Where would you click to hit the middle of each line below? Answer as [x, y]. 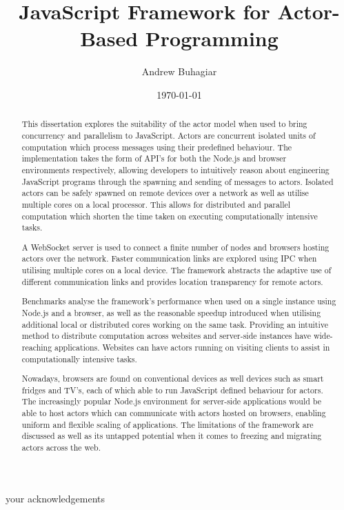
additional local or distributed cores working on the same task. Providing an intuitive [175, 324]
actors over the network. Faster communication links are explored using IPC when [169, 258]
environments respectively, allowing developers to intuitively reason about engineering [175, 169]
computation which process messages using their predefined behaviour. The [157, 147]
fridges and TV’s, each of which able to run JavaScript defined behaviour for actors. [172, 390]
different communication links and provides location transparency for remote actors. [172, 281]
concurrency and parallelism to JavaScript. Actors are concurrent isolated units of [169, 135]
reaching [37, 347]
